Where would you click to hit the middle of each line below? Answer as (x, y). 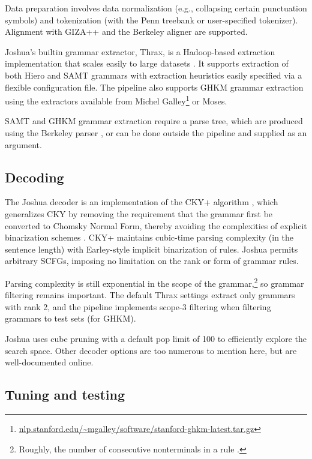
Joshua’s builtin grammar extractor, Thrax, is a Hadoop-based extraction (140, 51)
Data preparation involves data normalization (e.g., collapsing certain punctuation (156, 8)
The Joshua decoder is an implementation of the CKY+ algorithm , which (142, 202)
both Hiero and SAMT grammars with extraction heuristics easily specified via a (154, 75)
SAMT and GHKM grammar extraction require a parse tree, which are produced (154, 121)
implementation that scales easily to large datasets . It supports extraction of (147, 63)
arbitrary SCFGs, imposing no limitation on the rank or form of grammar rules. (152, 261)
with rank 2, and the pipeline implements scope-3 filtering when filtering (138, 306)
